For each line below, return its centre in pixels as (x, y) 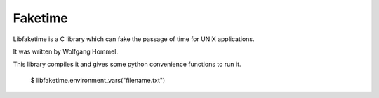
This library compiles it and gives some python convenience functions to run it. (127, 64)
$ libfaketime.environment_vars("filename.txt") (98, 80)
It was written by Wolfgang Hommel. (66, 51)
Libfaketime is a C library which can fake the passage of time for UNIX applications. (134, 39)
